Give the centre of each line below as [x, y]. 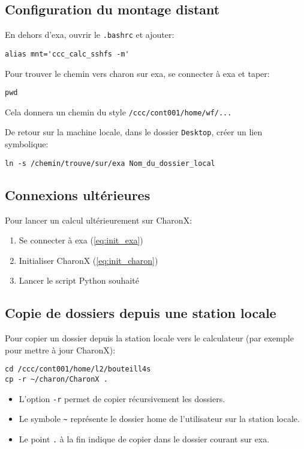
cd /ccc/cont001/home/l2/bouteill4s [78, 369]
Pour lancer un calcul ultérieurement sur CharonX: [99, 220]
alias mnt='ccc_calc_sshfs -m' [67, 54]
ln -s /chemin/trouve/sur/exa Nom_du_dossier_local [110, 163]
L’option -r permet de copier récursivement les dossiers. [122, 398]
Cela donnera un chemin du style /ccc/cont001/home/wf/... [118, 111]
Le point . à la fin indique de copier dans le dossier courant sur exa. [144, 438]
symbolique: [27, 144]
